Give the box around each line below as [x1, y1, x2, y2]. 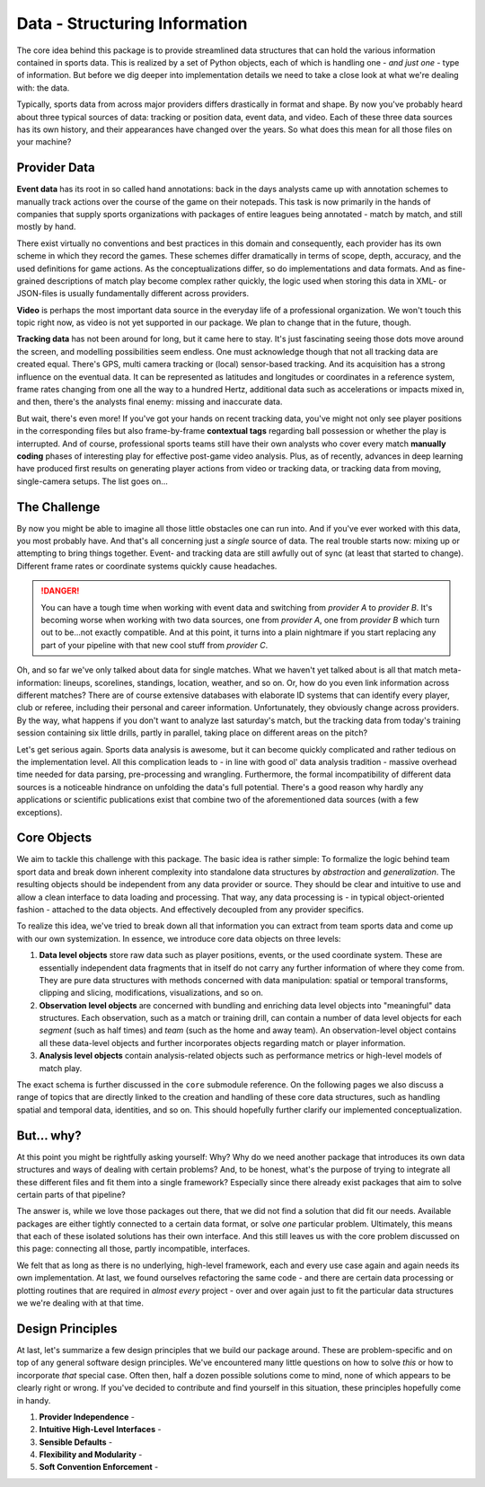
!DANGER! [40, 585, 80, 596]
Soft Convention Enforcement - [39, 1462, 159, 1473]
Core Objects [16, 831, 93, 846]
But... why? [16, 1128, 82, 1143]
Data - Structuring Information [16, 13, 248, 33]
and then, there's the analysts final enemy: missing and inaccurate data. [16, 396, 283, 408]
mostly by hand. [16, 221, 76, 233]
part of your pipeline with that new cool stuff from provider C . [40, 639, 269, 650]
